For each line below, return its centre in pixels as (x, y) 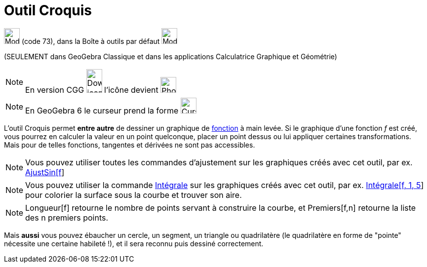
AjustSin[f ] (45, 172)
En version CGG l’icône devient (92, 90)
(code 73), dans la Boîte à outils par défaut (91, 41)
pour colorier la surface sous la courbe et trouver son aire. (134, 195)
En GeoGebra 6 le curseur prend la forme (102, 110)
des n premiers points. (67, 217)
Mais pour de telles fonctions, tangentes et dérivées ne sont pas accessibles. (130, 145)
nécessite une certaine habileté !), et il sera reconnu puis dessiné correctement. (134, 243)
